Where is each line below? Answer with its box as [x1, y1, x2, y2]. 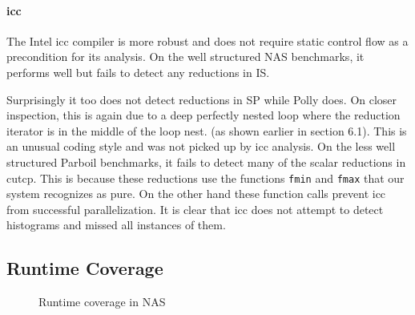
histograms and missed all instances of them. [6, 216, 226, 233]
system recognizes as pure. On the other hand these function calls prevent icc [6, 185, 386, 202]
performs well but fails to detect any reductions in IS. [6, 63, 270, 80]
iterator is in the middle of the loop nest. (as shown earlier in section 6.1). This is [6, 122, 407, 139]
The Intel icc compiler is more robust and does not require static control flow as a [6, 32, 409, 49]
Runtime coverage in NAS [38, 293, 166, 310]
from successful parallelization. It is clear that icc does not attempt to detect [6, 200, 384, 217]
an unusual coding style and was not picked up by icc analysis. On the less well [6, 138, 396, 155]
